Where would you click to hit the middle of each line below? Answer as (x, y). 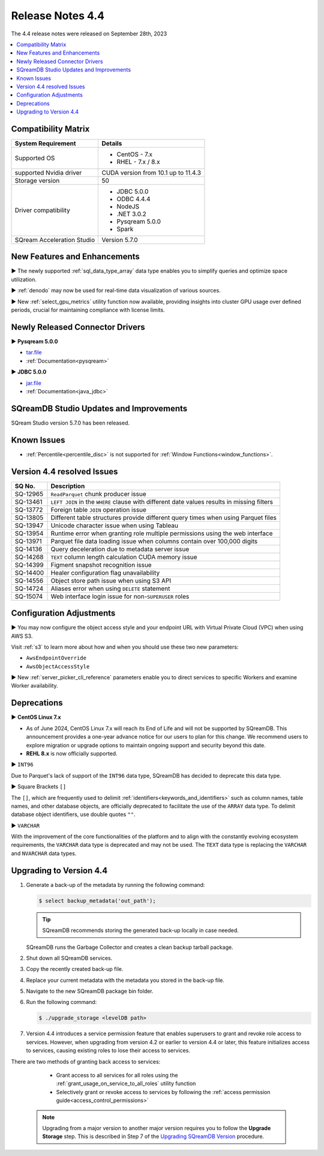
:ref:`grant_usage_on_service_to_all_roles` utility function (126, 1083)
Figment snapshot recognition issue (101, 564)
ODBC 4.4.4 (133, 199)
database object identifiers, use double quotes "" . (73, 814)
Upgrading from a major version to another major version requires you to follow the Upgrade (157, 1128)
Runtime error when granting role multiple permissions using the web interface (162, 533)
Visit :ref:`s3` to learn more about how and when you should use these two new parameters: (125, 647)
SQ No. (25, 486)
